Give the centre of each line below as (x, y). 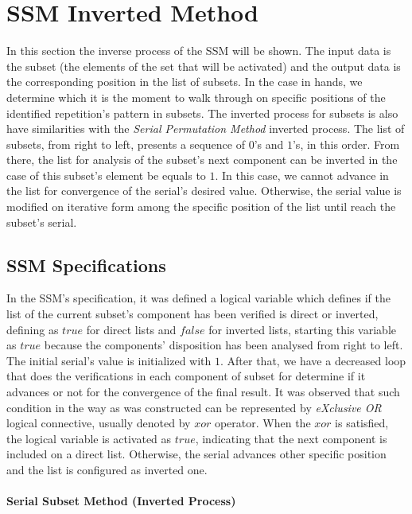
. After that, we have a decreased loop (313, 360)
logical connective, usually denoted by (99, 423)
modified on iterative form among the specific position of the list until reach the (201, 206)
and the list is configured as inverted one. (107, 469)
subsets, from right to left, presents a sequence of (126, 144)
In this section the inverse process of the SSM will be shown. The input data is (199, 51)
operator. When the (262, 423)
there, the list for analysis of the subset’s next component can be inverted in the (202, 160)
